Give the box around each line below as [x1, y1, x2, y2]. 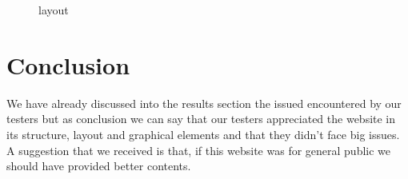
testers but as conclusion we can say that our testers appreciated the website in [6, 110, 396, 127]
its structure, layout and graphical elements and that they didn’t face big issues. [6, 125, 400, 142]
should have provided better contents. [6, 157, 191, 174]
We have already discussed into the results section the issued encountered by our [6, 94, 402, 111]
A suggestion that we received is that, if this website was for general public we [6, 141, 391, 158]
